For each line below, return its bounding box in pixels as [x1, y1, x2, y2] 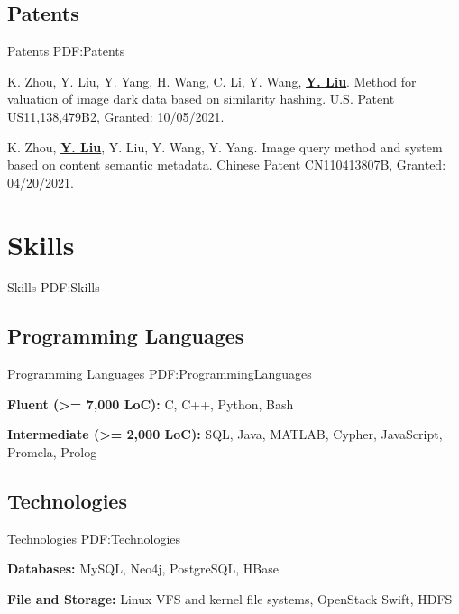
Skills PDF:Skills [7, 278, 100, 297]
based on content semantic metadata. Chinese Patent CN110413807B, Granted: [7, 155, 446, 174]
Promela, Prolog [7, 443, 97, 462]
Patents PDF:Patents [7, 41, 125, 60]
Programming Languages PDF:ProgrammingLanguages [7, 364, 312, 383]
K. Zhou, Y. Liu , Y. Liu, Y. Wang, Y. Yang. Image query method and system [7, 137, 443, 156]
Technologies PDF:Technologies [7, 528, 181, 547]
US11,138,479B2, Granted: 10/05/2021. [7, 106, 225, 125]
